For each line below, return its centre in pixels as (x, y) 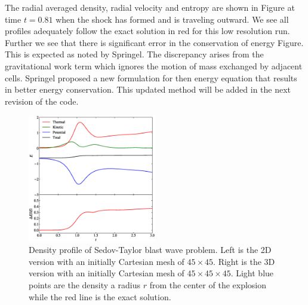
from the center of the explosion (208, 285)
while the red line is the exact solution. (100, 296)
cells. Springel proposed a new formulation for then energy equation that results (151, 77)
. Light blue (252, 273)
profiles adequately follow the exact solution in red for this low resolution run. (147, 31)
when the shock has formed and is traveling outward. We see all (172, 19)
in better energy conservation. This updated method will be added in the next (148, 89)
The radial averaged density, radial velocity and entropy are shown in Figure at (150, 7)
